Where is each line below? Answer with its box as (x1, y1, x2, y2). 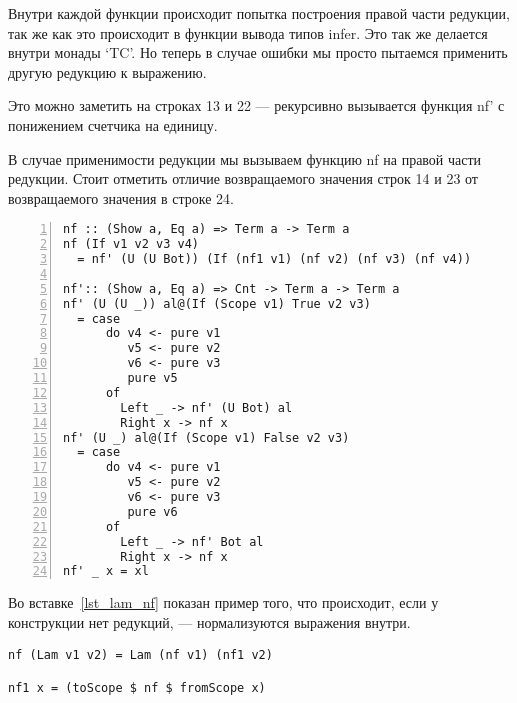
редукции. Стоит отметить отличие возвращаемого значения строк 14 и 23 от (8, 168, 478, 189)
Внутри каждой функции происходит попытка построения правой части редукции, (8, 3, 510, 23)
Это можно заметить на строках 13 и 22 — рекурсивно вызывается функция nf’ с (8, 95, 505, 116)
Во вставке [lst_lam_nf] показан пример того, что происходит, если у (8, 592, 439, 613)
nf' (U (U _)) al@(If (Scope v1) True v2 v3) (63, 296, 371, 311)
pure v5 (127, 371, 178, 386)
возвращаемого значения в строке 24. (8, 187, 235, 208)
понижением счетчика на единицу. (8, 114, 218, 135)
